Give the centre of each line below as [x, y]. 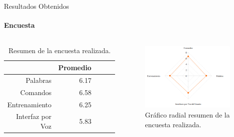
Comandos [36, 92]
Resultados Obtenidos [37, 6]
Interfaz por [34, 116]
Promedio [75, 67]
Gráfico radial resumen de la [187, 114]
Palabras [39, 80]
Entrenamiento [29, 104]
